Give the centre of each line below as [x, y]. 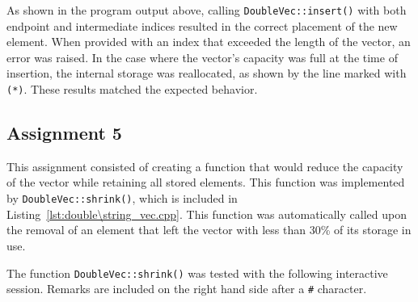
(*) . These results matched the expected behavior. [132, 89]
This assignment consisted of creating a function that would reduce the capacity [205, 166]
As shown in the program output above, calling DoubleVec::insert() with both [207, 10]
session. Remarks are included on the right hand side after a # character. [187, 289]
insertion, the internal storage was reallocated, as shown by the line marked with [207, 73]
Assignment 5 [64, 133]
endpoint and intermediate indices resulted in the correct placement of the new [202, 25]
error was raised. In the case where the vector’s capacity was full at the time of [202, 57]
